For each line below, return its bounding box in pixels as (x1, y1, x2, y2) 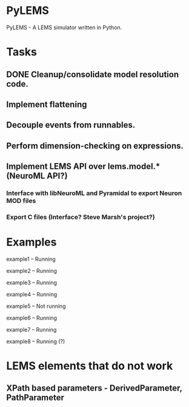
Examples (6, 235, 57, 249)
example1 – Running (6, 255, 56, 262)
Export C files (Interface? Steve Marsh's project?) (6, 213, 156, 221)
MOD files (6, 197, 36, 205)
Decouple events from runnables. (6, 120, 136, 131)
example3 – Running (6, 279, 58, 286)
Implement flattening (6, 99, 87, 109)
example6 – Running (6, 314, 58, 321)
